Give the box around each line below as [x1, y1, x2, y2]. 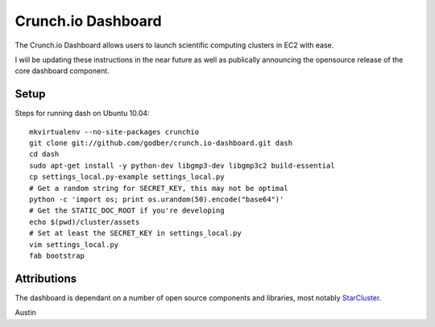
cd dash [29, 150, 60, 159]
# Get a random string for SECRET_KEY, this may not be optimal [29, 184, 289, 192]
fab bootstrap [29, 250, 85, 260]
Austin [14, 308, 36, 317]
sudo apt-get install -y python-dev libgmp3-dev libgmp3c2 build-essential [29, 161, 335, 170]
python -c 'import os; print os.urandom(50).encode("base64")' [29, 194, 284, 204]
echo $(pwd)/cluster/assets [29, 217, 140, 226]
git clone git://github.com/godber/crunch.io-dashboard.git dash [29, 139, 293, 148]
